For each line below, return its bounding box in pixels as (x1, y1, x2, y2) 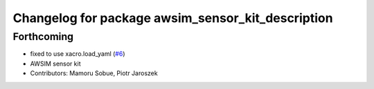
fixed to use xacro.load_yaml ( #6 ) (30, 50, 125, 58)
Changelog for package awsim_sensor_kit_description (12, 10, 333, 26)
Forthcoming (12, 30, 74, 43)
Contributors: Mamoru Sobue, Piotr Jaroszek (30, 69, 159, 77)
